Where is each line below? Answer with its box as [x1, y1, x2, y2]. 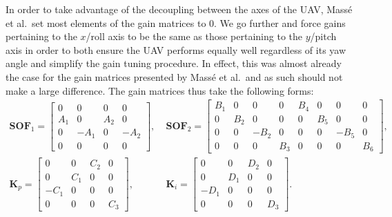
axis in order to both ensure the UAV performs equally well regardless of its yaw [6, 42, 346, 57]
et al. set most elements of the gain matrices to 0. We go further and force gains [6, 15, 346, 30]
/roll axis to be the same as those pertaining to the [86, 29, 302, 44]
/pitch [310, 29, 337, 44]
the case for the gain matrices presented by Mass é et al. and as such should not [6, 69, 343, 84]
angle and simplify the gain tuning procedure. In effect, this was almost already [6, 56, 342, 70]
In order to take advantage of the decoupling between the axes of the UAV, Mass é [6, 2, 353, 16]
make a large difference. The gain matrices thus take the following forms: [6, 83, 314, 97]
